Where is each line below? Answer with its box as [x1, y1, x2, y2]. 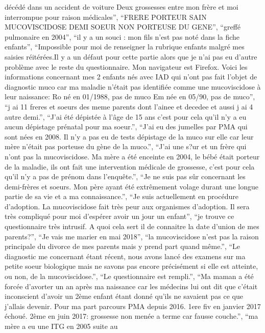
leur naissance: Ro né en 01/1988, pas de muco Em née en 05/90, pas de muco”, [5, 91, 255, 102]
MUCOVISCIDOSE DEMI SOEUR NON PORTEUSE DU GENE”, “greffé [5, 21, 240, 32]
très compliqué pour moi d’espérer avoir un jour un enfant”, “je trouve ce [5, 211, 234, 221]
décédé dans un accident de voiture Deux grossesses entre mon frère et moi [5, 2, 238, 12]
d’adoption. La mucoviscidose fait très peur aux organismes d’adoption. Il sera [5, 201, 250, 211]
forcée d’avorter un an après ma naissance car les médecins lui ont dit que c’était [5, 281, 258, 291]
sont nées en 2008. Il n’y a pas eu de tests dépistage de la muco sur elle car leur [5, 131, 254, 142]
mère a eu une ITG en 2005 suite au [5, 321, 118, 331]
